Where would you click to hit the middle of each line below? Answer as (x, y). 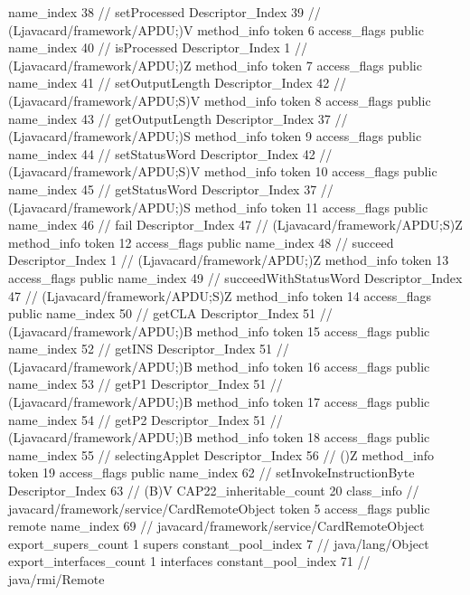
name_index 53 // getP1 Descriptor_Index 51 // (146, 384)
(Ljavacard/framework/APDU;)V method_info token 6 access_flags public (216, 29)
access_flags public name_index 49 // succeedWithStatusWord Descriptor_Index (235, 277)
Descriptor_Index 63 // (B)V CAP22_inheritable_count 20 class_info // (214, 491)
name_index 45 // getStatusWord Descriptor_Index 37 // (171, 189)
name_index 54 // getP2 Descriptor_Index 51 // (146, 419)
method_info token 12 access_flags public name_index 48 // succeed (201, 242)
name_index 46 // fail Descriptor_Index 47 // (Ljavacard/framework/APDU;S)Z (235, 225)
